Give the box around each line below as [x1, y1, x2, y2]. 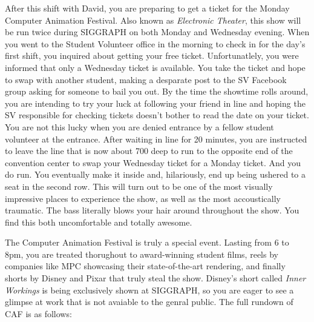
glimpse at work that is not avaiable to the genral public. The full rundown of [5, 295, 293, 308]
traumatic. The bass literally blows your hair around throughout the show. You [5, 204, 299, 216]
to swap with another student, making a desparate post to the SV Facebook [5, 73, 287, 86]
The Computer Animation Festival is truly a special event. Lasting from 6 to [5, 236, 289, 249]
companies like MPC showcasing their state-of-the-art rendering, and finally [5, 260, 286, 272]
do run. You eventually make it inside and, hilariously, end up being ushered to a [5, 168, 306, 181]
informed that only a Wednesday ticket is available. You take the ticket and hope [5, 61, 306, 73]
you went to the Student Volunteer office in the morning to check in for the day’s [5, 37, 306, 50]
